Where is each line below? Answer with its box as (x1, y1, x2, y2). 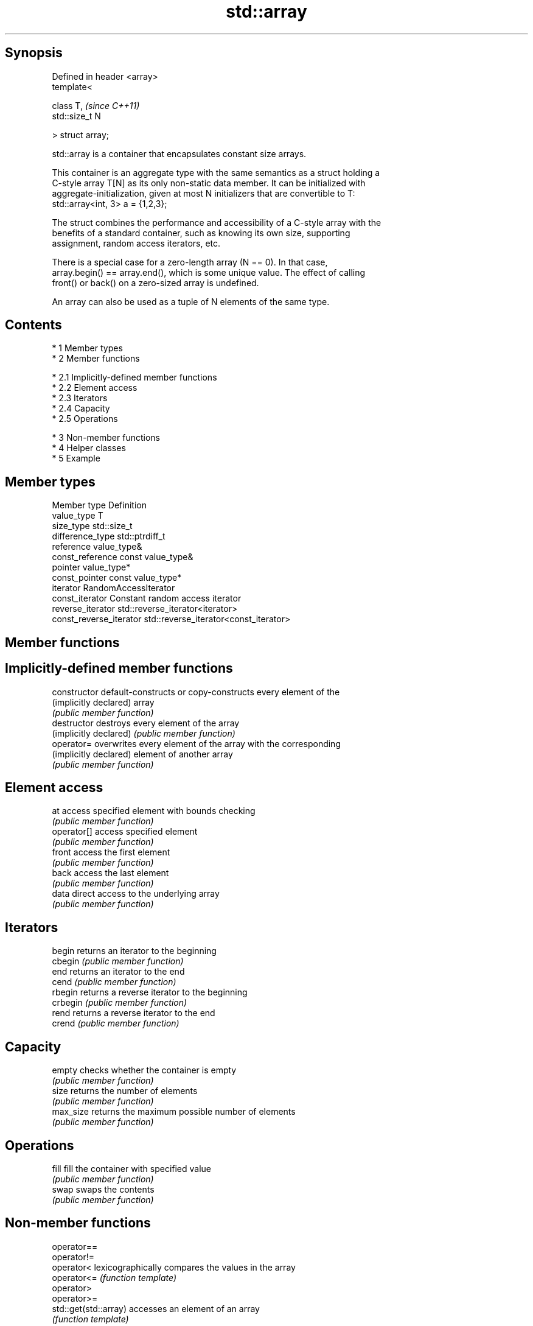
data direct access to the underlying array (52, 888, 220, 899)
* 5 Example (52, 453, 100, 464)
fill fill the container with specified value (52, 1163, 212, 1174)
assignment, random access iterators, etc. (52, 237, 221, 248)
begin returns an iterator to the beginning (52, 945, 217, 956)
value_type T (52, 510, 103, 521)
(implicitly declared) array (52, 696, 155, 707)
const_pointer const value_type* (52, 572, 182, 583)
